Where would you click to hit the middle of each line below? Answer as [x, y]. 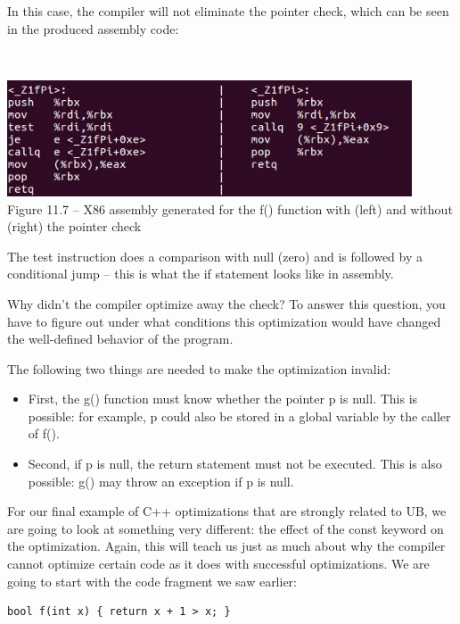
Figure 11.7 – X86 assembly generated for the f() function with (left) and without [230, 208]
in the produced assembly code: [93, 28]
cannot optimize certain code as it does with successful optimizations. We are [218, 564]
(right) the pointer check [74, 226]
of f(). [44, 433]
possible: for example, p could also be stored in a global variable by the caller [239, 416]
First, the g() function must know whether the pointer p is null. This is [223, 399]
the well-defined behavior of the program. [120, 339]
